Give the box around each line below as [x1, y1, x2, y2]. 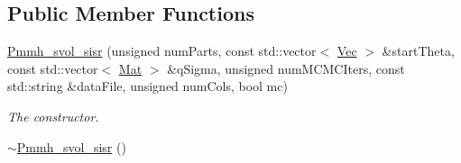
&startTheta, [382, 41, 455, 60]
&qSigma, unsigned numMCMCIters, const [167, 59, 405, 77]
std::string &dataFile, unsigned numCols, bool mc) [7, 77, 288, 95]
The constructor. [7, 106, 99, 125]
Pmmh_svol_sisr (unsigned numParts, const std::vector [7, 41, 317, 60]
